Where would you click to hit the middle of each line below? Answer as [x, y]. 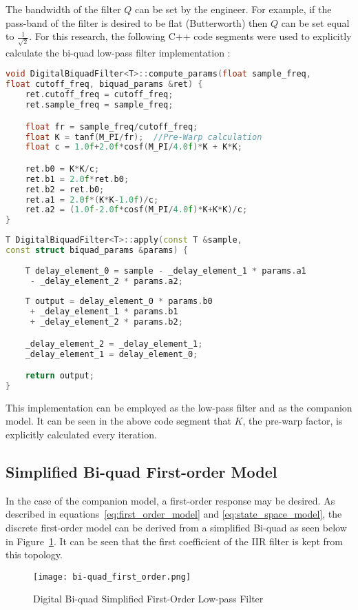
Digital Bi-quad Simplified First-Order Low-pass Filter [148, 599]
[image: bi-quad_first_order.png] [112, 577]
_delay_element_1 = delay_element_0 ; [112, 354]
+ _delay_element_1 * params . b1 [104, 312]
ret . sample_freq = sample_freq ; [99, 105]
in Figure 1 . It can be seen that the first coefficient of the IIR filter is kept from [174, 541]
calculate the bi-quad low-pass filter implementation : [118, 52]
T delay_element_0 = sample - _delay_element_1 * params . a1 [166, 271]
